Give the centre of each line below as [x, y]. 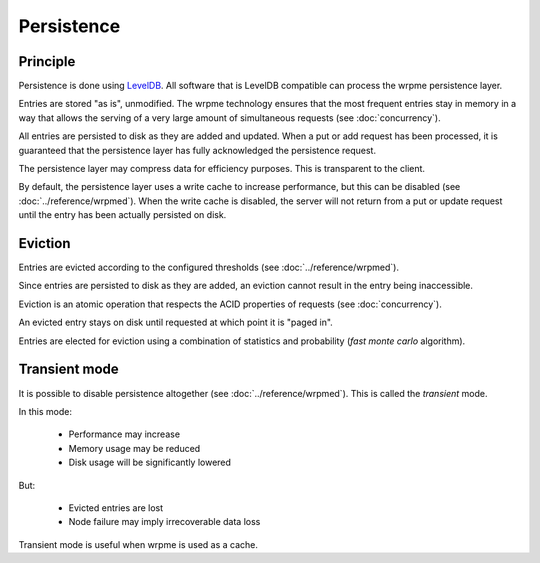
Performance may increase [124, 434]
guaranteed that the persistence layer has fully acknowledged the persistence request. [197, 150]
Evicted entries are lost [116, 507]
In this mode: [45, 411]
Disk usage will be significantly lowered [150, 462]
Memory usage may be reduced [134, 448]
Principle [47, 61]
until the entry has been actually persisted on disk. [122, 215]
